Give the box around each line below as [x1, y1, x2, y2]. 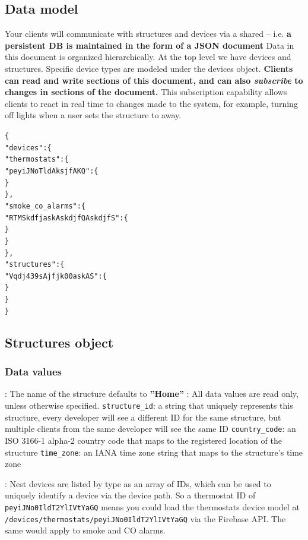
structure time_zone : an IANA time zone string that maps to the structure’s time [5, 446, 303, 458]
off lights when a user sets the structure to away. [5, 109, 182, 121]
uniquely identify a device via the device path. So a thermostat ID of [5, 489, 256, 501]
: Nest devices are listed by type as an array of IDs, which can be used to [5, 477, 271, 490]
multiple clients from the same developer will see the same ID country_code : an [5, 422, 296, 435]
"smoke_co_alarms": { [5, 201, 86, 210]
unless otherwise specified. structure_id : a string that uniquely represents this [5, 399, 293, 412]
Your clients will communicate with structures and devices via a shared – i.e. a [5, 27, 291, 40]
